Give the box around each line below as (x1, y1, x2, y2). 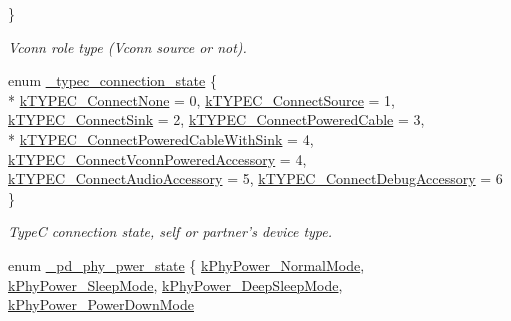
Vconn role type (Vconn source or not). (8, 36, 247, 57)
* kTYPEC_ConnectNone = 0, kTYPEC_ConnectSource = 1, (8, 89, 396, 110)
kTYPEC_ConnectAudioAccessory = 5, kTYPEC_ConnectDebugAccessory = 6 (8, 168, 503, 189)
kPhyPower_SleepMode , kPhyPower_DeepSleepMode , (8, 274, 343, 295)
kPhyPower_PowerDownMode (8, 294, 194, 315)
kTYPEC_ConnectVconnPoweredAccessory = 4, (8, 148, 307, 169)
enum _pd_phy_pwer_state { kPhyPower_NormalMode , (8, 254, 365, 275)
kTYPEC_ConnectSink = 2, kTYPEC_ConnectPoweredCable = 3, (8, 109, 425, 130)
